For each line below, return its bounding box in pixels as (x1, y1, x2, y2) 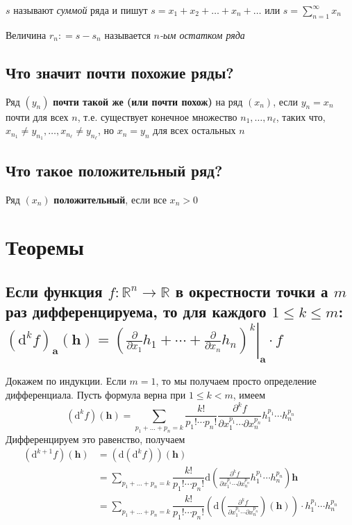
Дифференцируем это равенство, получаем (6, 431, 185, 446)
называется (104, 27, 151, 42)
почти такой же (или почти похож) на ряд (53, 94, 243, 108)
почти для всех (6, 109, 69, 124)
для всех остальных (153, 123, 236, 137)
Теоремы (6, 233, 84, 261)
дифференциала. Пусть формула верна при (6, 387, 186, 401)
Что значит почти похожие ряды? (6, 61, 234, 83)
